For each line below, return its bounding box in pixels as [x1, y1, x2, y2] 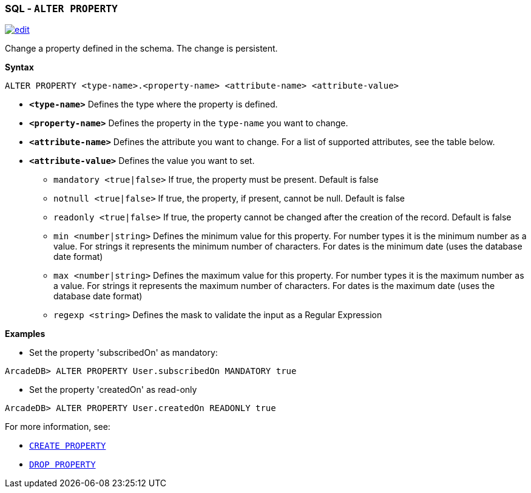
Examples [5, 328, 46, 339]
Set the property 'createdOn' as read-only [29, 384, 197, 395]
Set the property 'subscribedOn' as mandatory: [29, 347, 218, 358]
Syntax [5, 62, 34, 73]
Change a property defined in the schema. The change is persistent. [5, 43, 278, 54]
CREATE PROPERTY [29, 441, 106, 451]
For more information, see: [5, 421, 110, 432]
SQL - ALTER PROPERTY [5, 2, 118, 15]
